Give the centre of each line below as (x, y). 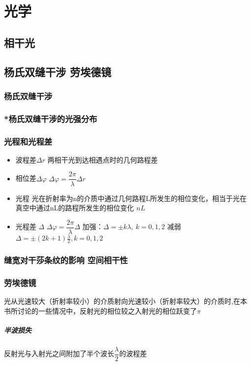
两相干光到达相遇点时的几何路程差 (103, 159)
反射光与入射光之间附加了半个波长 (59, 353)
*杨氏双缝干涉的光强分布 (51, 118)
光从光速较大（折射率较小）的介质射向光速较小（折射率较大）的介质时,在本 (125, 301)
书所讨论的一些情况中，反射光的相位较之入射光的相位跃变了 (100, 310)
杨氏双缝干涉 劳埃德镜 (58, 71)
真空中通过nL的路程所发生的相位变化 (75, 208)
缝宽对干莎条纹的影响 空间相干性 (66, 260)
